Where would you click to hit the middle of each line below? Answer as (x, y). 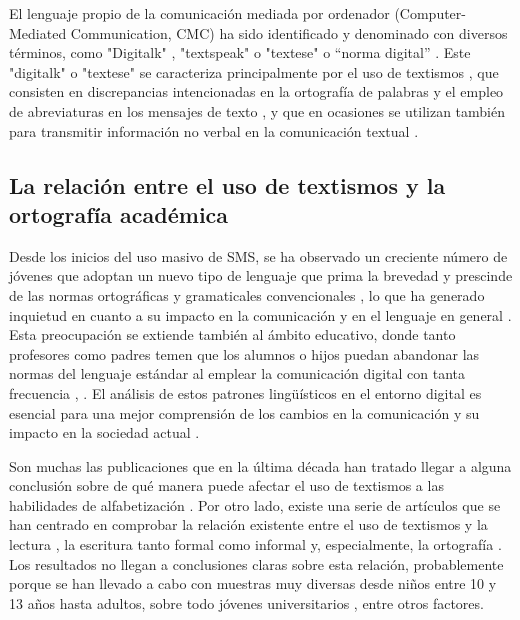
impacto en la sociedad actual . (104, 432)
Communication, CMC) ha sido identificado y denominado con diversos (289, 32)
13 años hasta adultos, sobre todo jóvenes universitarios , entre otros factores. (246, 602)
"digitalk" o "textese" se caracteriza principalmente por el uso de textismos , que (254, 71)
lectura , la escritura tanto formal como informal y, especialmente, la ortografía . (255, 544)
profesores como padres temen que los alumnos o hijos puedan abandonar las (244, 353)
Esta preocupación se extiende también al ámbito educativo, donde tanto (232, 334)
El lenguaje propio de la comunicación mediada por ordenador (199, 13)
